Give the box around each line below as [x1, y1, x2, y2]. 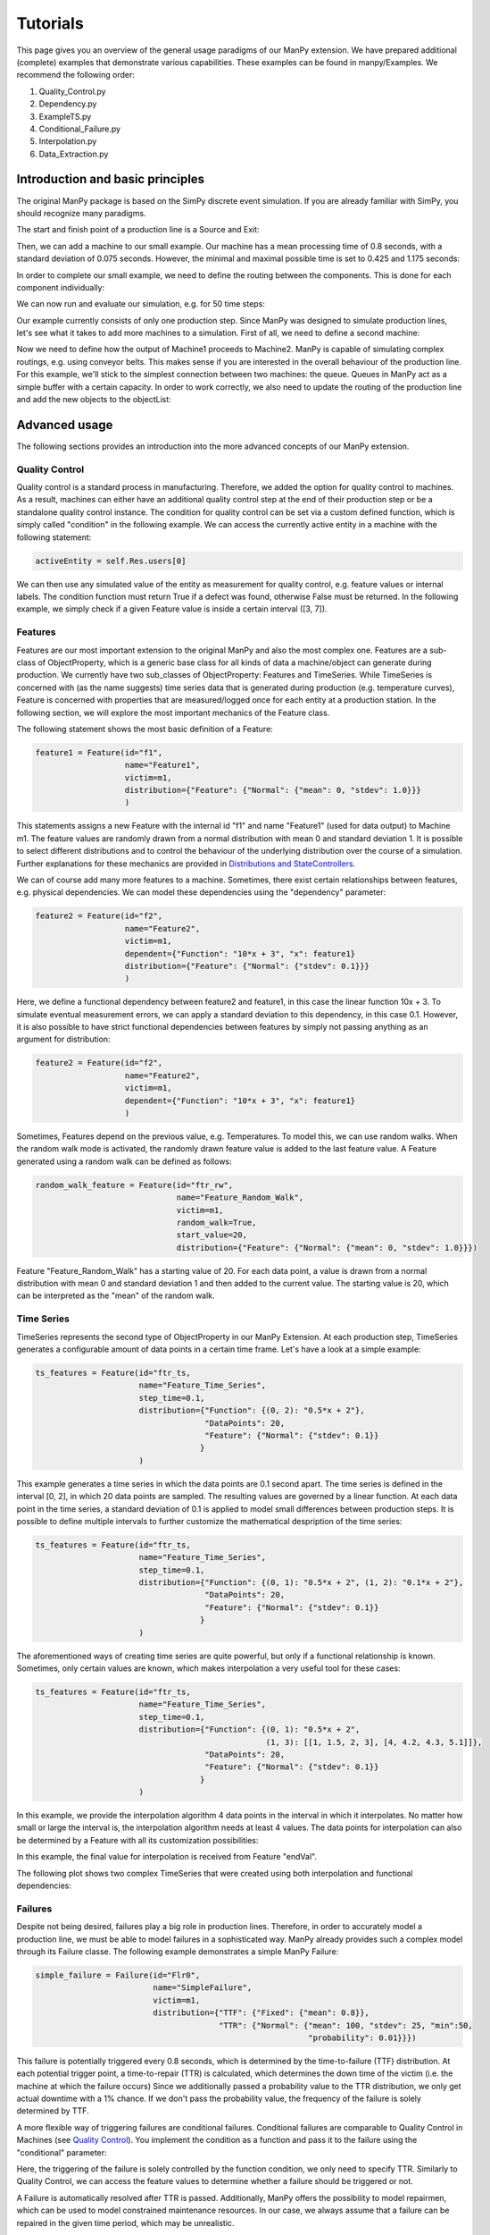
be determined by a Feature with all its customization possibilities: [16, 1834, 259, 1845]
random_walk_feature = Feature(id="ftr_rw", [35, 1180, 234, 1190]
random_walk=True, [176, 1217, 257, 1227]
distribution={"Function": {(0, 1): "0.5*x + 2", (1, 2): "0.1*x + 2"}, [138, 1578, 464, 1588]
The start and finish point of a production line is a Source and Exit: [16, 224, 260, 235]
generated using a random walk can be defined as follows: [16, 1156, 232, 1167]
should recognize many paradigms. [16, 207, 146, 218]
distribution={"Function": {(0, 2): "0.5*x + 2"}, [138, 1405, 365, 1416]
